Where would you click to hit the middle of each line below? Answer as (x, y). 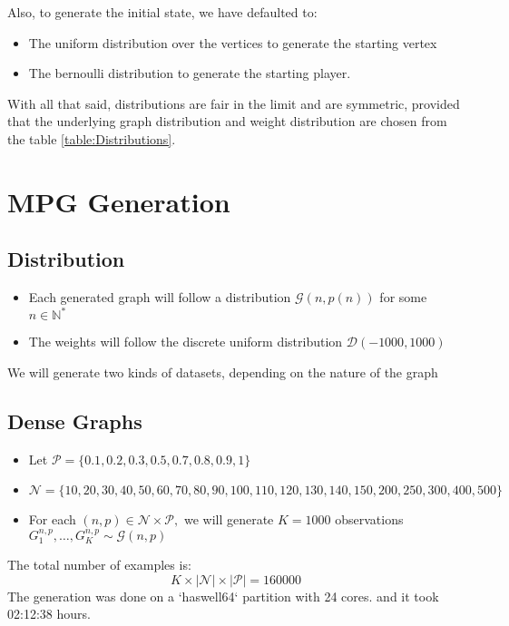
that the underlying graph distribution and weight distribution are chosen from (227, 121)
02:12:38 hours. (49, 614)
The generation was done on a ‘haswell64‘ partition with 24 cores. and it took (223, 596)
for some (403, 297)
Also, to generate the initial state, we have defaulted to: (162, 12)
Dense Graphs (75, 421)
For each (52, 519)
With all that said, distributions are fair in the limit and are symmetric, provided (234, 103)
